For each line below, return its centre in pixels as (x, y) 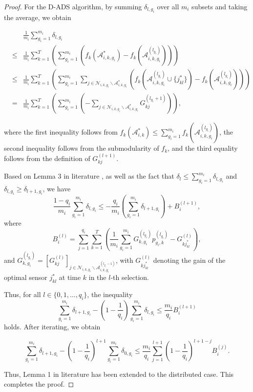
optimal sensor (26, 277)
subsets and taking (220, 6)
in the (97, 277)
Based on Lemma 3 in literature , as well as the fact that (89, 176)
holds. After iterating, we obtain (52, 327)
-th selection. (130, 277)
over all (168, 6)
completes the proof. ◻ (39, 384)
